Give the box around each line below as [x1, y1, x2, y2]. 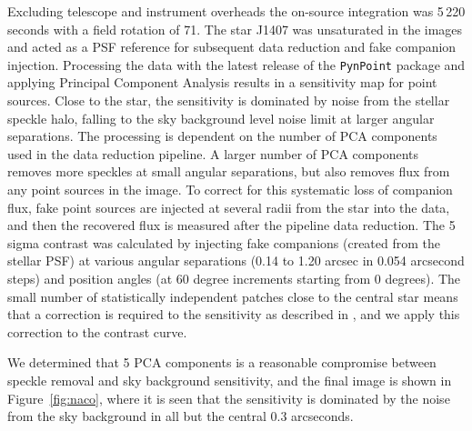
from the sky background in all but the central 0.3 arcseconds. [7, 406, 354, 426]
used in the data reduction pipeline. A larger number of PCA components [7, 144, 419, 163]
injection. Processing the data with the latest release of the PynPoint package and [7, 55, 466, 74]
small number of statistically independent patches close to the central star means [7, 286, 458, 306]
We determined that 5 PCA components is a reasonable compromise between [7, 353, 437, 372]
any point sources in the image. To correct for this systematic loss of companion [7, 180, 453, 198]
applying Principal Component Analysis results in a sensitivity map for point [7, 73, 437, 92]
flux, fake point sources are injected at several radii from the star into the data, [7, 197, 450, 216]
